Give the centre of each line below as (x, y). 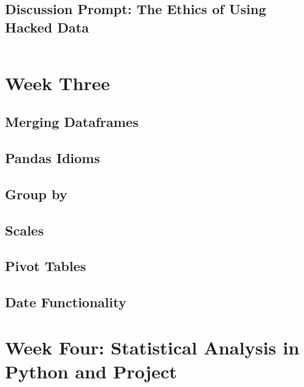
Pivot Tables (46, 266)
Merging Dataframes (72, 122)
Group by (36, 193)
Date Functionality (66, 302)
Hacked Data (47, 27)
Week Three (57, 82)
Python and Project (91, 371)
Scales (25, 230)
